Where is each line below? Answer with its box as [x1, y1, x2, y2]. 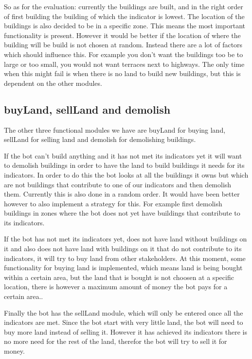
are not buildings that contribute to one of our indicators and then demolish [4, 179, 232, 189]
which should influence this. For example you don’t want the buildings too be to [4, 49, 243, 59]
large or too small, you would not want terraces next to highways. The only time [4, 59, 245, 69]
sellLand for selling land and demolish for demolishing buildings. [4, 134, 196, 144]
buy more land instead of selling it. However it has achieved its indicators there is [4, 326, 247, 337]
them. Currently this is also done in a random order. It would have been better [4, 189, 240, 199]
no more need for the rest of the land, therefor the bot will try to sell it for [4, 336, 227, 346]
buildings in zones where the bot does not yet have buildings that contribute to [4, 208, 240, 218]
